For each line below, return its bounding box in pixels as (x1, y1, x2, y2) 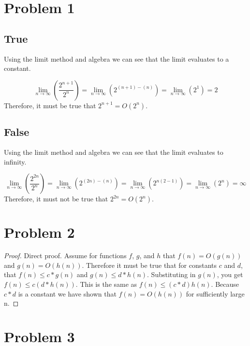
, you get (217, 269, 243, 280)
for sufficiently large (186, 288, 245, 298)
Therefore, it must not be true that (4, 194, 108, 204)
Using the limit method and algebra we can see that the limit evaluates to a (4, 53, 229, 64)
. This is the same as (75, 279, 137, 289)
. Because (211, 279, 239, 289)
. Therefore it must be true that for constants (82, 260, 217, 270)
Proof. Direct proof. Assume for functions (4, 250, 127, 261)
